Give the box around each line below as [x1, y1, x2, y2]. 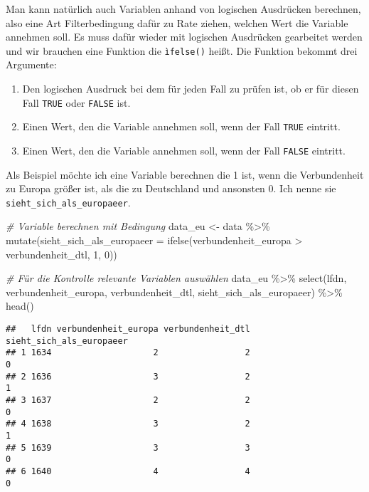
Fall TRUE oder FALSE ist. [22, 95, 131, 110]
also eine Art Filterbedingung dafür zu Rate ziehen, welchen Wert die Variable [6, 15, 348, 30]
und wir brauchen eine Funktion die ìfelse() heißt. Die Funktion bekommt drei [6, 43, 358, 58]
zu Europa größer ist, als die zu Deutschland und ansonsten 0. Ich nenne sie [6, 181, 336, 196]
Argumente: [6, 57, 57, 72]
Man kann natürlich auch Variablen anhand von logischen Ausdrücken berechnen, [6, 1, 361, 16]
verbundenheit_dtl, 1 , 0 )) [6, 246, 117, 261]
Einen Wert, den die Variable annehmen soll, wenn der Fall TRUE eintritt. [22, 119, 341, 134]
